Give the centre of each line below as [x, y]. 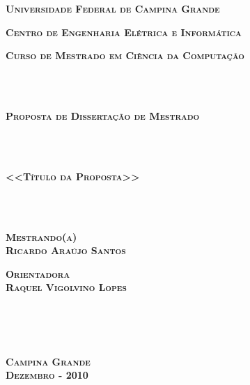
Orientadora [38, 273]
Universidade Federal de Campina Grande [113, 8]
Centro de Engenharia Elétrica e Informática [124, 32]
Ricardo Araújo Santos [66, 250]
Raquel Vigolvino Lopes [66, 287]
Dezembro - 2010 [47, 375]
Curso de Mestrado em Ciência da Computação [125, 55]
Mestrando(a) [41, 236]
